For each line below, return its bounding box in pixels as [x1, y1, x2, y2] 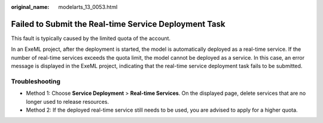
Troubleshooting [11, 77, 61, 85]
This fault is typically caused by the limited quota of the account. [11, 35, 170, 42]
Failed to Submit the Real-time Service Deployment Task [11, 19, 226, 29]
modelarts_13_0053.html [58, 4, 118, 10]
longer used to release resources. [26, 98, 109, 105]
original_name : [11, 4, 50, 10]
